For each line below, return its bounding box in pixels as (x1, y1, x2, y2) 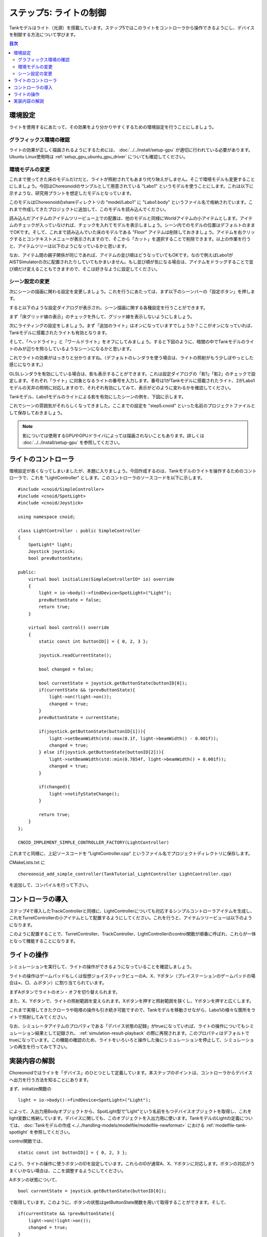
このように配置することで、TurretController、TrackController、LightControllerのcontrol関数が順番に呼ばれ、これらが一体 (9, 931, 256, 937)
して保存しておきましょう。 (9, 410, 65, 416)
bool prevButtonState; (28, 556, 84, 561)
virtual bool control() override (28, 625, 110, 630)
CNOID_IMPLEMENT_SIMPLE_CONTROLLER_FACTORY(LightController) (18, 839, 169, 845)
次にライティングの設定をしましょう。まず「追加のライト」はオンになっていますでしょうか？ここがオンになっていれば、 (9, 323, 255, 329)
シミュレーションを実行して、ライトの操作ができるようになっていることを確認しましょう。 (9, 964, 195, 970)
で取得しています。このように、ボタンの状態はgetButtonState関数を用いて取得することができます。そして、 (9, 1199, 229, 1205)
